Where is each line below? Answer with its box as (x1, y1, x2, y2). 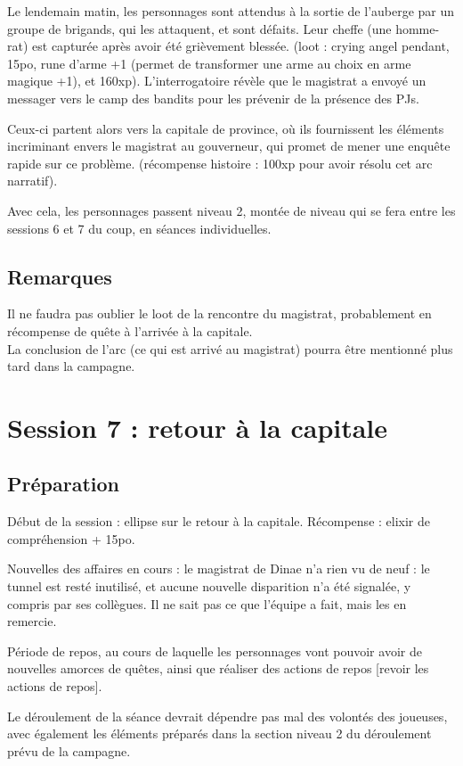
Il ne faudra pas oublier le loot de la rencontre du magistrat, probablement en (7, 304, 432, 323)
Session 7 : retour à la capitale (7, 408, 388, 445)
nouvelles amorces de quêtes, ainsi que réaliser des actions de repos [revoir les (7, 659, 429, 678)
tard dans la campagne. (7, 357, 135, 375)
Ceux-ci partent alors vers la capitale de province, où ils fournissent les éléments (7, 119, 444, 137)
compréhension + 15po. (7, 529, 135, 548)
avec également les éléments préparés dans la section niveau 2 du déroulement (7, 724, 432, 743)
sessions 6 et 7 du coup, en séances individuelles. (7, 218, 272, 237)
